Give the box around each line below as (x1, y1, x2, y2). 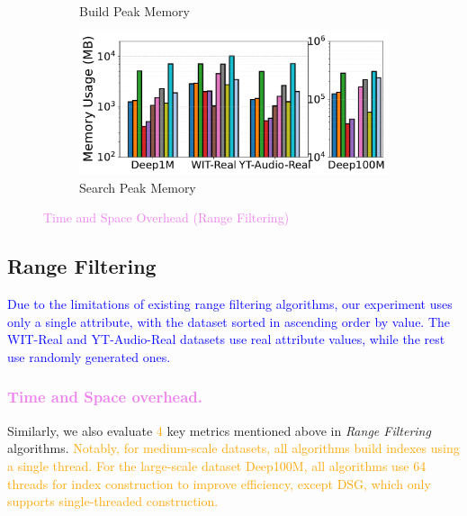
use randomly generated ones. (7, 347, 171, 366)
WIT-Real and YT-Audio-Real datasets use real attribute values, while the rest (7, 330, 445, 349)
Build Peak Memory (79, 2, 190, 20)
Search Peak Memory (79, 177, 196, 196)
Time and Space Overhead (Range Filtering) (43, 208, 290, 227)
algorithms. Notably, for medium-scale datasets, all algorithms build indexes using (7, 439, 460, 457)
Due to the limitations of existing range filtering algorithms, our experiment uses (7, 294, 453, 313)
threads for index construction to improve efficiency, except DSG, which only (7, 474, 431, 493)
